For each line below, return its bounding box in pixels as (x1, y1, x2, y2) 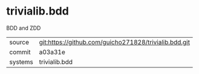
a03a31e (39, 47, 65, 56)
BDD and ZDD (6, 24, 41, 32)
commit (9, 47, 31, 56)
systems (9, 58, 33, 66)
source (9, 38, 29, 46)
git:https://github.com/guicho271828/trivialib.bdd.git (39, 38, 191, 46)
